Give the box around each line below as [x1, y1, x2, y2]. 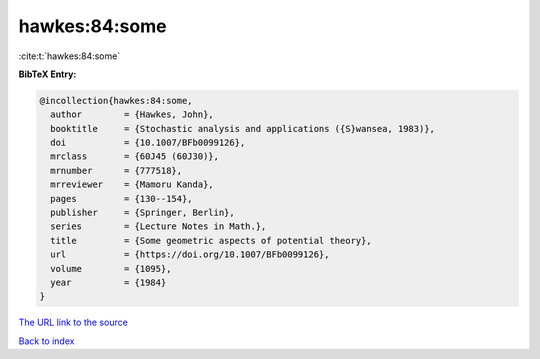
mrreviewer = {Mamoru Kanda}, [50, 179, 214, 190]
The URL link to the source [18, 316, 129, 329]
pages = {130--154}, [50, 193, 194, 204]
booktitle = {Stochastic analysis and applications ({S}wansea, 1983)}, [50, 123, 435, 134]
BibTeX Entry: [18, 68, 77, 80]
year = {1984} [50, 277, 167, 288]
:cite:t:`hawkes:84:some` [18, 50, 121, 62]
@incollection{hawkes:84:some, [39, 95, 194, 106]
